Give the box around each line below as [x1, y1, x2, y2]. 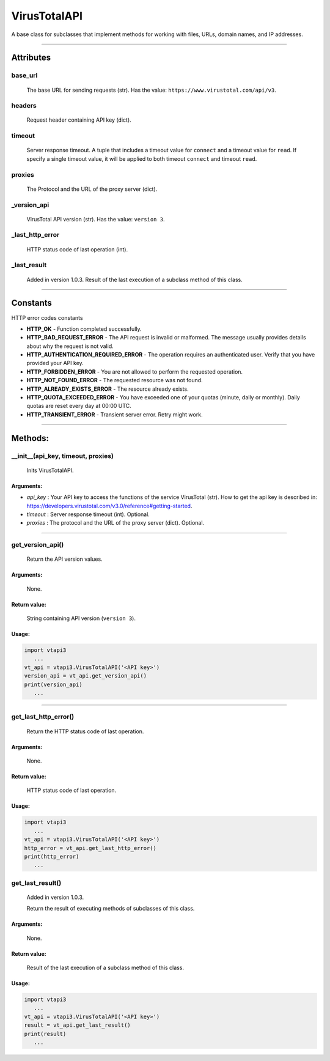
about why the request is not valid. [26, 342, 114, 350]
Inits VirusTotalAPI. [26, 467, 74, 474]
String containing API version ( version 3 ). [26, 615, 136, 622]
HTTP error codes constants [11, 314, 83, 321]
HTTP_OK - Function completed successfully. [26, 325, 142, 333]
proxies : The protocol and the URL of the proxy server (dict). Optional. [26, 519, 205, 527]
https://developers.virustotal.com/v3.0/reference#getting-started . [26, 502, 193, 509]
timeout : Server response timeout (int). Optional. [26, 511, 150, 518]
